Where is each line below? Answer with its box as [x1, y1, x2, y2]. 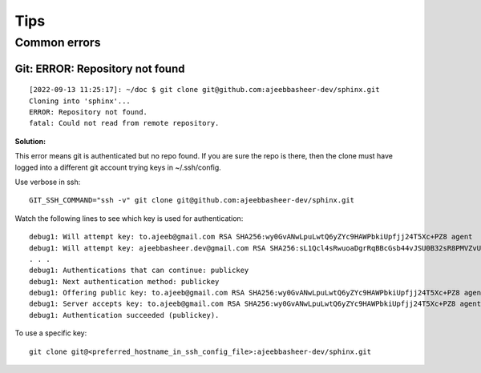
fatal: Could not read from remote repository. [29, 118, 220, 128]
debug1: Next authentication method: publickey [29, 277, 220, 286]
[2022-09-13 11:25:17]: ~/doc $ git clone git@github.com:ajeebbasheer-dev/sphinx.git [29, 85, 380, 94]
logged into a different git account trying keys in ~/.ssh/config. [14, 162, 222, 172]
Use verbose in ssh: [14, 177, 81, 186]
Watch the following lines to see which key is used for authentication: [14, 213, 244, 223]
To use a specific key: [14, 328, 87, 338]
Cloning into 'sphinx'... [29, 96, 131, 106]
